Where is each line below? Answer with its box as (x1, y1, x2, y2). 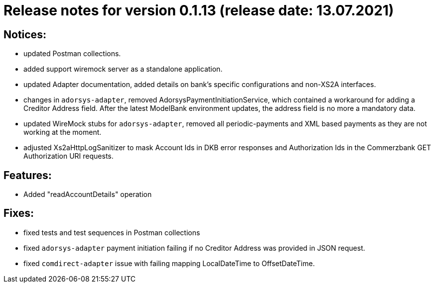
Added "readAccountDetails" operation (23, 190, 152, 199)
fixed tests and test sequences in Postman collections (23, 228, 200, 237)
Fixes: (3, 207, 34, 220)
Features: (3, 169, 52, 182)
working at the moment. (23, 128, 102, 137)
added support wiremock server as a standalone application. (23, 65, 223, 74)
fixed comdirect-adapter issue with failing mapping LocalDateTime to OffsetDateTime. (23, 259, 315, 268)
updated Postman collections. (23, 49, 121, 58)
